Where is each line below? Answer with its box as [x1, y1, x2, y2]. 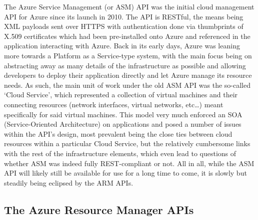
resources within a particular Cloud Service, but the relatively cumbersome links [4, 138, 250, 149]
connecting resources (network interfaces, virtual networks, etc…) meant [4, 99, 223, 109]
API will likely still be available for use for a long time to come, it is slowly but [4, 168, 247, 178]
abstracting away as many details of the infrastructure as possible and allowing [4, 60, 246, 70]
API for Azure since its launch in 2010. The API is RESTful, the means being [4, 11, 243, 21]
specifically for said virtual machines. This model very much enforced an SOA [4, 109, 242, 119]
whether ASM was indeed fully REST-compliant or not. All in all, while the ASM [4, 158, 254, 168]
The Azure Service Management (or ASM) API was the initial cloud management [4, 1, 254, 11]
